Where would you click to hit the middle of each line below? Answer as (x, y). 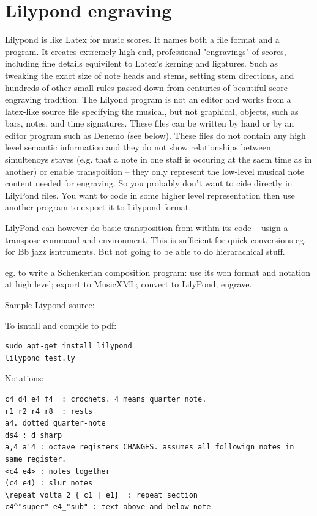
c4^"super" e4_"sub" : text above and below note (108, 507)
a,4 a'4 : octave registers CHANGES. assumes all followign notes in (150, 447)
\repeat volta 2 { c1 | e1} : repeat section (101, 495)
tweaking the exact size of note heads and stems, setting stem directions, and (150, 75)
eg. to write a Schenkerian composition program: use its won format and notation (158, 272)
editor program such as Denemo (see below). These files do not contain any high (155, 135)
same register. (36, 459)
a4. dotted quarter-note (55, 423)
